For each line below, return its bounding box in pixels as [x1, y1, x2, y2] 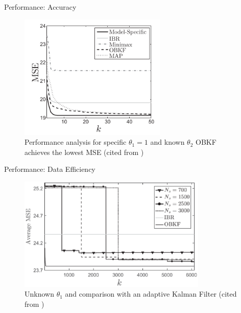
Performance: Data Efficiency [4, 164, 95, 174]
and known [150, 137, 185, 147]
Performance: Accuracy [4, 2, 77, 12]
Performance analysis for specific [25, 137, 127, 147]
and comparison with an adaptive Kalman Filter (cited [65, 288, 237, 299]
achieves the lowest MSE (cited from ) [25, 146, 144, 157]
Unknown [25, 288, 54, 299]
